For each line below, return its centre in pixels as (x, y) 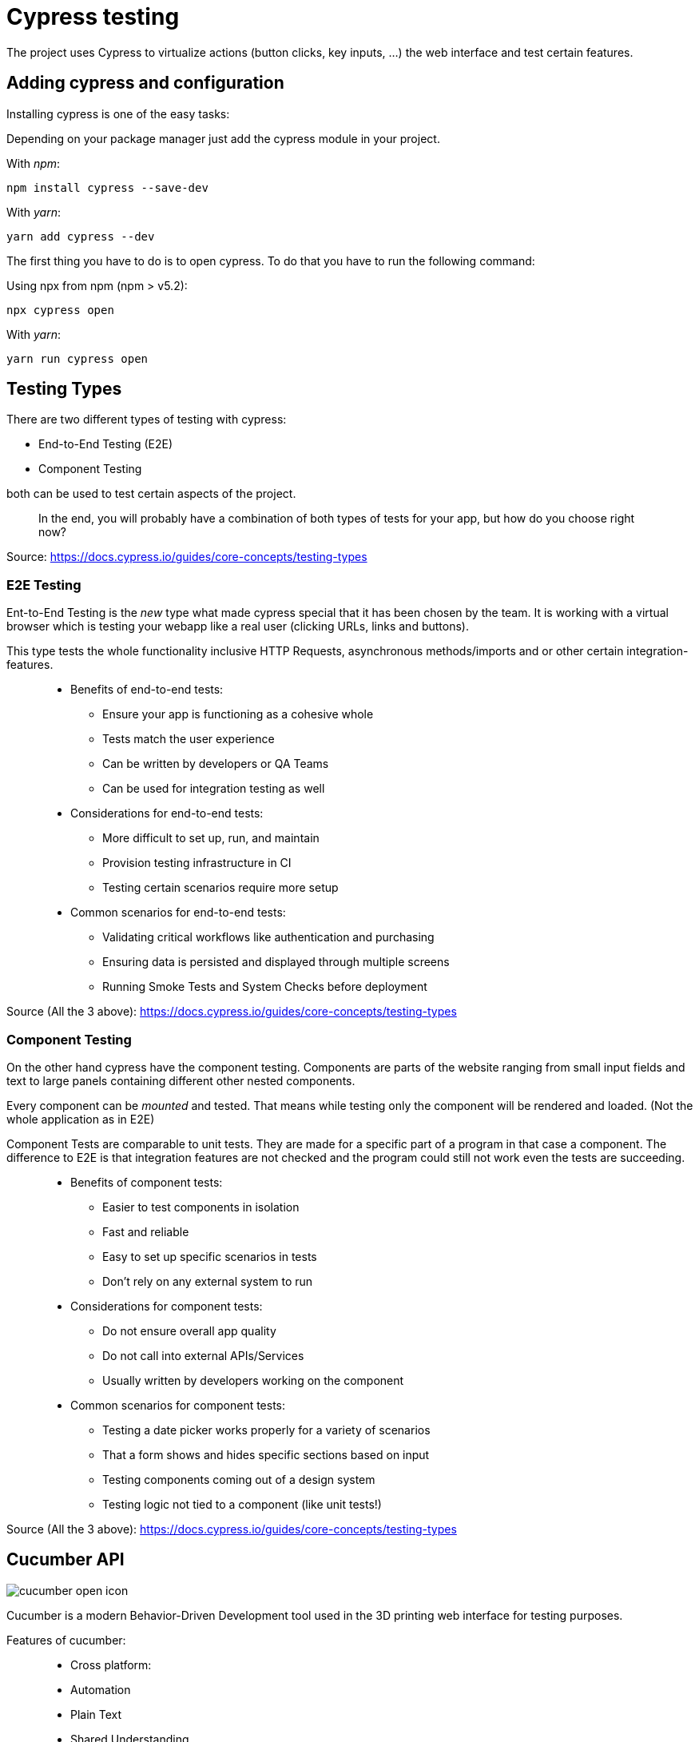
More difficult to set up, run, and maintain (211, 838)
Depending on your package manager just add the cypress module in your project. (223, 138)
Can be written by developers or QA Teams (216, 764)
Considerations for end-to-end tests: (167, 813)
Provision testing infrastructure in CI (197, 863)
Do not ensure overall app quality (189, 1330)
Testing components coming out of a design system (239, 1479)
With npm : (34, 163)
